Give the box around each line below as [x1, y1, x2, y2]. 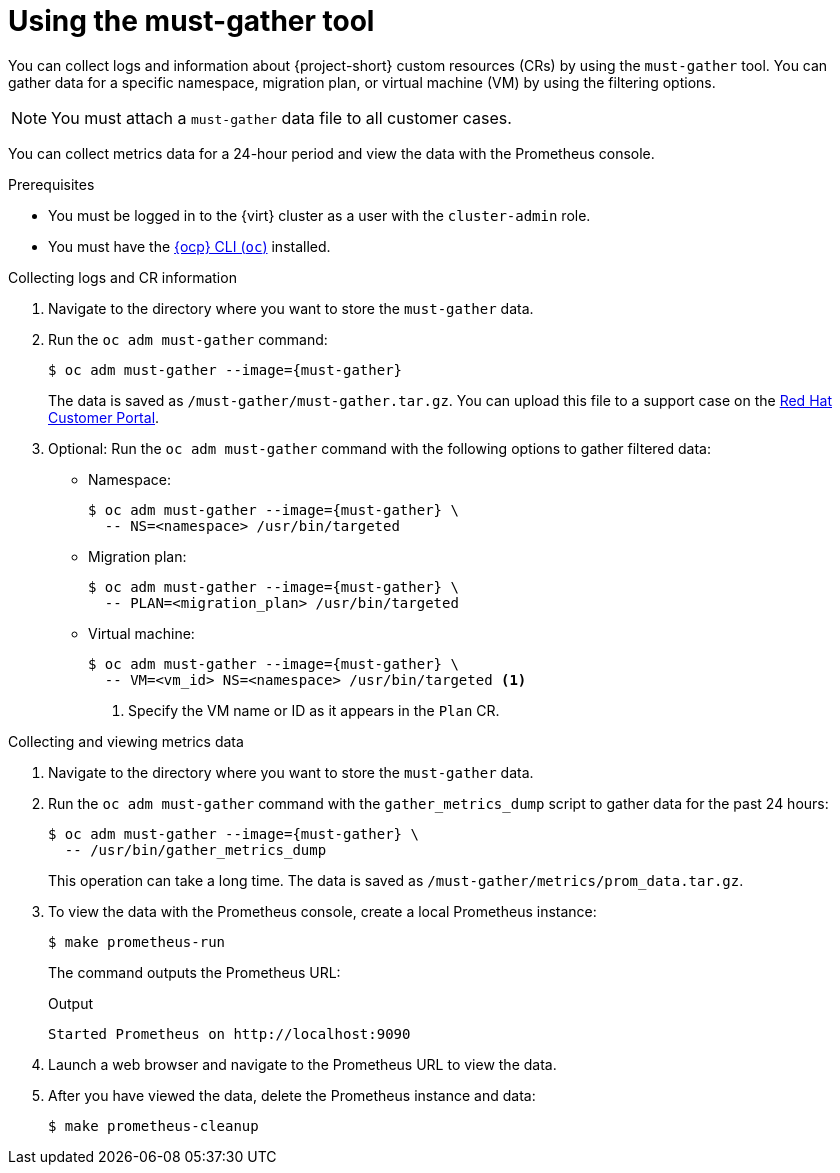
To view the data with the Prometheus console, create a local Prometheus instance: [48, 902, 597, 920]
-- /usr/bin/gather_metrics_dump [64, 841, 327, 858]
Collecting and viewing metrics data [8, 732, 244, 750]
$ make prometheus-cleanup [48, 1117, 259, 1134]
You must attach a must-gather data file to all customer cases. [51, 107, 512, 128]
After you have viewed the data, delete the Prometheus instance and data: [48, 1086, 536, 1104]
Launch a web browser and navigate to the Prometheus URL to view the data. [48, 1055, 557, 1073]
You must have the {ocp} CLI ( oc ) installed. [48, 237, 331, 255]
